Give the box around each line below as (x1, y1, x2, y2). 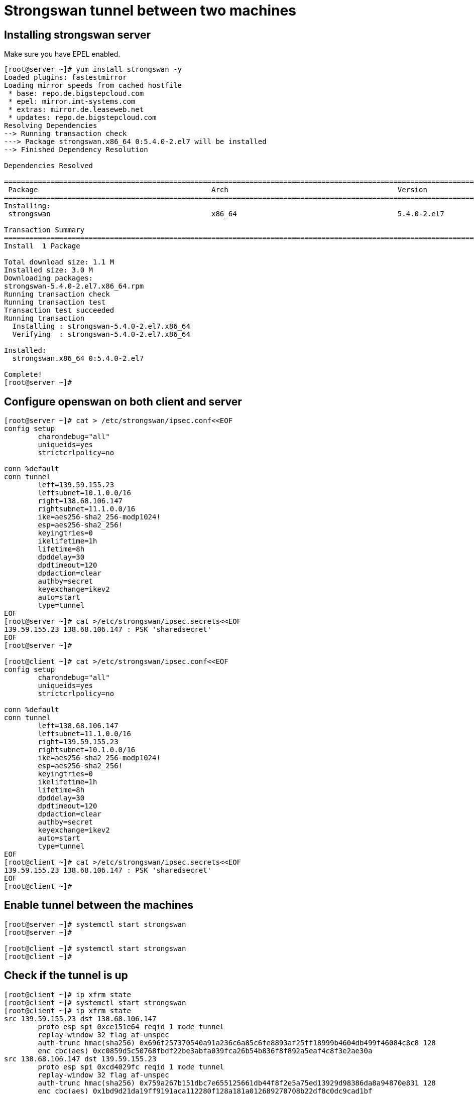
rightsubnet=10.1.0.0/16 (38, 746, 136, 754)
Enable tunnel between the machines (4, 899, 194, 912)
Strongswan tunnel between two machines (4, 2, 296, 19)
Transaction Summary (4, 226, 85, 234)
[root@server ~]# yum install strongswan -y (4, 65, 182, 74)
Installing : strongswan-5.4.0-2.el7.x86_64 (12, 322, 190, 331)
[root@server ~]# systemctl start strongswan (4, 920, 186, 928)
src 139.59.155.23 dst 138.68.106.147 (4, 1014, 157, 1023)
